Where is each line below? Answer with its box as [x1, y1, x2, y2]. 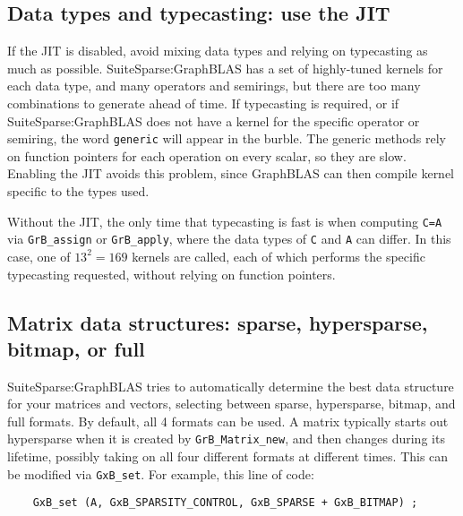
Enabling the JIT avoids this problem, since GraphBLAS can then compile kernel [7, 164, 455, 183]
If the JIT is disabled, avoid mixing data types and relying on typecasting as [7, 41, 428, 60]
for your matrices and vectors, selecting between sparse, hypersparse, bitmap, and [7, 394, 456, 413]
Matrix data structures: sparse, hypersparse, [7, 308, 428, 336]
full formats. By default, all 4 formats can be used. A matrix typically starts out [7, 411, 449, 430]
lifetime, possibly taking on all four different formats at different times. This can [7, 447, 449, 466]
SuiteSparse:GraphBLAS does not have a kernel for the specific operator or [7, 111, 420, 130]
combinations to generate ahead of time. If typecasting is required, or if [7, 93, 399, 112]
